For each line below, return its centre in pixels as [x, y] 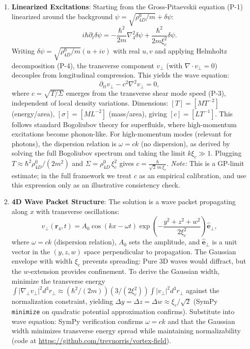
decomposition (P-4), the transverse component [83, 65]
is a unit [224, 242]
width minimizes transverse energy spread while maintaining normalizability [126, 331]
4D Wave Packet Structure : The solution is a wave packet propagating [124, 201]
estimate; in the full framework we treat [71, 175]
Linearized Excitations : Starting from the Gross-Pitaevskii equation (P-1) [127, 6]
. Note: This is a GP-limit [206, 163]
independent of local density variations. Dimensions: [90, 102]
